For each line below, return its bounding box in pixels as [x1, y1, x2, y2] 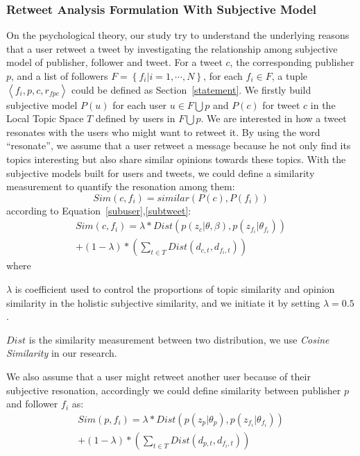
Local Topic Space [6, 111, 84, 126]
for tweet [262, 97, 300, 112]
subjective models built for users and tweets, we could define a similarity [6, 165, 315, 180]
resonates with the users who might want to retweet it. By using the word [6, 124, 320, 139]
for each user [112, 97, 167, 112]
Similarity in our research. [6, 346, 117, 360]
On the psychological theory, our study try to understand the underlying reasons [6, 28, 350, 42]
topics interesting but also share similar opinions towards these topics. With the [6, 151, 346, 166]
